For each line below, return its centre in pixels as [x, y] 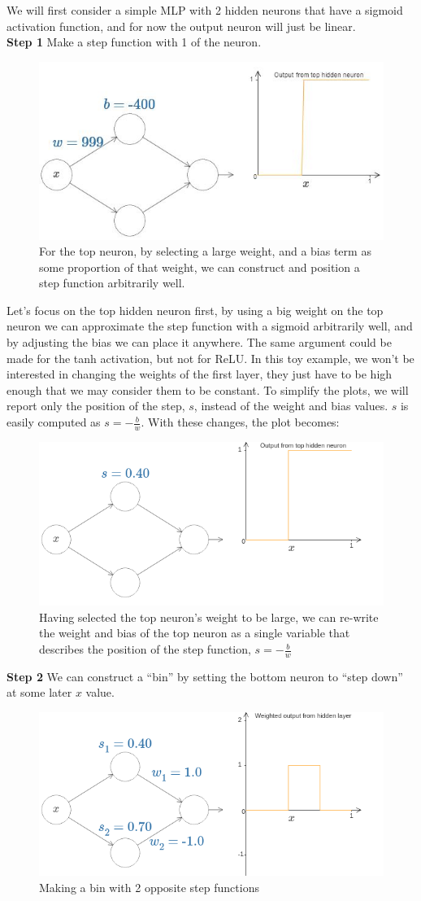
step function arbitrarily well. [112, 283]
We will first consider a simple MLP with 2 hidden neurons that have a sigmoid [205, 10]
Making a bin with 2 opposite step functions [149, 888]
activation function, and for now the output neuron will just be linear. [181, 26]
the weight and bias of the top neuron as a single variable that [195, 633]
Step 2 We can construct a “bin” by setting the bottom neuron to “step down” [205, 676]
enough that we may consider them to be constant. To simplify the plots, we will [208, 389]
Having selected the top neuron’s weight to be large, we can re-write [209, 617]
